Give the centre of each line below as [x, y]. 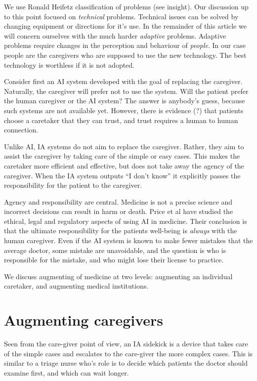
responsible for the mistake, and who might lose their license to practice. [114, 260]
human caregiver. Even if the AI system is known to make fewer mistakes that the [128, 240]
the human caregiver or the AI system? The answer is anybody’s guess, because [125, 101]
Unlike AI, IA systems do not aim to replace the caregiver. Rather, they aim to [124, 146]
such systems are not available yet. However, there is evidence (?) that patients [124, 110]
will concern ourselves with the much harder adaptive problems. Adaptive [115, 35]
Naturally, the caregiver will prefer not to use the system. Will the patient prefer [126, 91]
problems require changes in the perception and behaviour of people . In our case [125, 45]
